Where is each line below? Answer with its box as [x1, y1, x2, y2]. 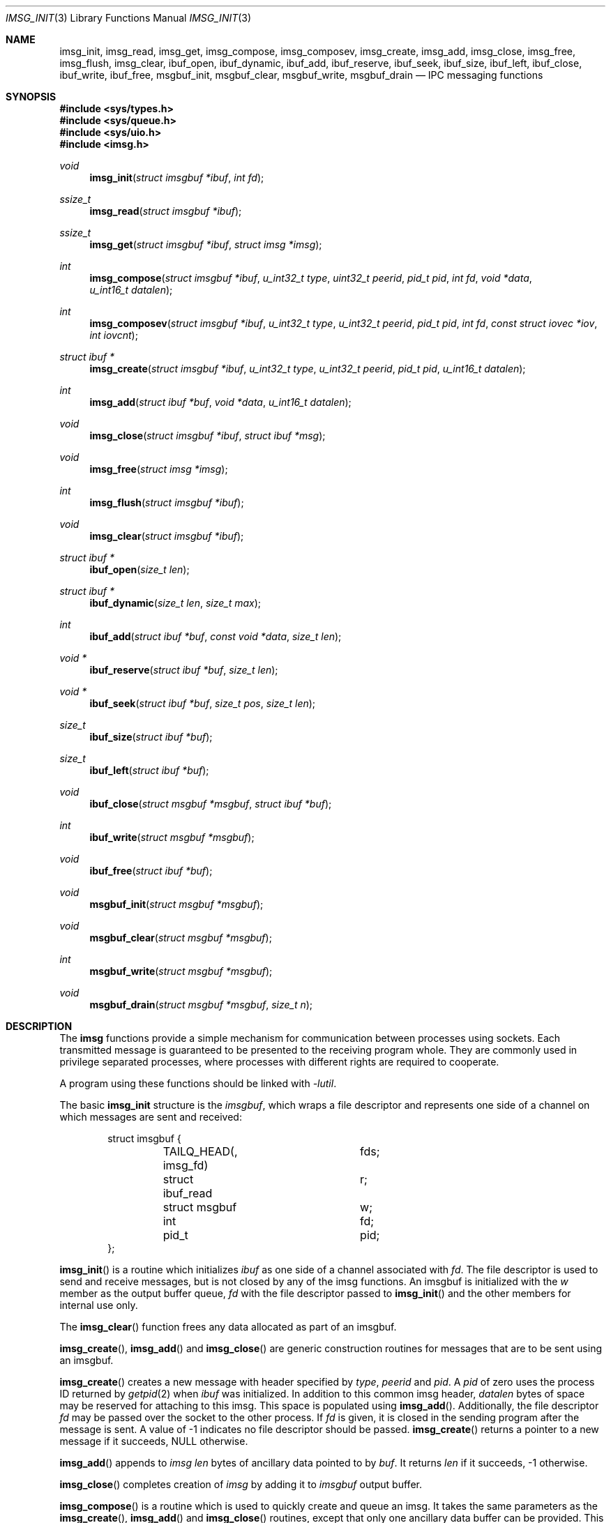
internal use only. [59, 1299, 138, 1311]
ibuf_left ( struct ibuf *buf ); [89, 764, 209, 776]
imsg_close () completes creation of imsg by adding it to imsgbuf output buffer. [59, 1478, 422, 1490]
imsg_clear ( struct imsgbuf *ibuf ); [89, 530, 244, 542]
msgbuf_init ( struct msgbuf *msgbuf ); [89, 898, 264, 910]
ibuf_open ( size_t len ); [89, 563, 190, 575]
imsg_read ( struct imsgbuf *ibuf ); [89, 205, 242, 217]
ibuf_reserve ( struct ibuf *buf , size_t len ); [89, 664, 278, 676]
